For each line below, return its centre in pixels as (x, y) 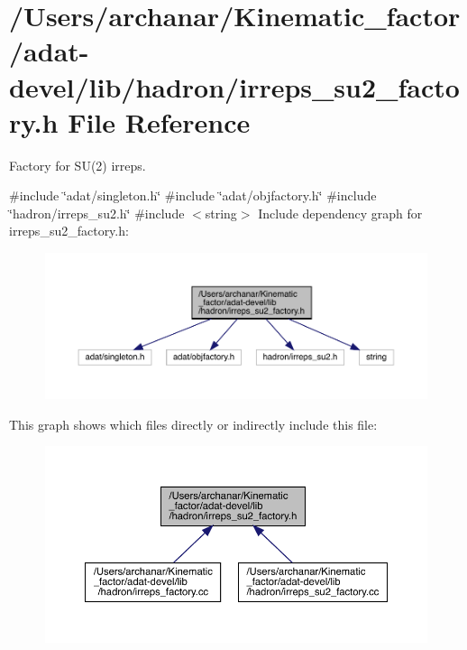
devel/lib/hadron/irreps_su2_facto (234, 86)
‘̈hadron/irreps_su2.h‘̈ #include (97, 213)
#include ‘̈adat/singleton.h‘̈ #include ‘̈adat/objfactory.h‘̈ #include (193, 195)
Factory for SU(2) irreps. (78, 165)
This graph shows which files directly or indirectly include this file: (193, 424)
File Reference (159, 121)
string (221, 213)
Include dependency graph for (340, 213)
